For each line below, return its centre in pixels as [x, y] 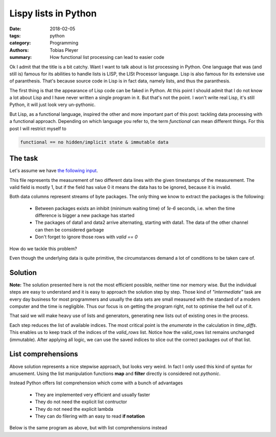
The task [24, 159]
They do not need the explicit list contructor [81, 402]
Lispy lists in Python [53, 13]
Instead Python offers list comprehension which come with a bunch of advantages [96, 383]
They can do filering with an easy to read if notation [90, 416]
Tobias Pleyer [64, 50]
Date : [15, 29]
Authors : [19, 50]
